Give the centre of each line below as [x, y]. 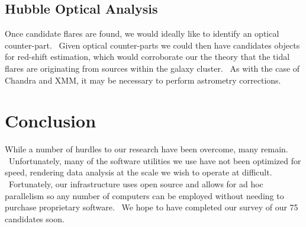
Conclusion [51, 121]
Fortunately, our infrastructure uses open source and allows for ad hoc [136, 184]
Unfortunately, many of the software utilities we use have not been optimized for [155, 160]
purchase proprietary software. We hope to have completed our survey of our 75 [152, 207]
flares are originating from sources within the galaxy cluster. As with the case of [152, 68]
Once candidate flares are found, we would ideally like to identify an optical [142, 33]
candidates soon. [35, 218]
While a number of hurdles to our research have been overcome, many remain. [146, 149]
